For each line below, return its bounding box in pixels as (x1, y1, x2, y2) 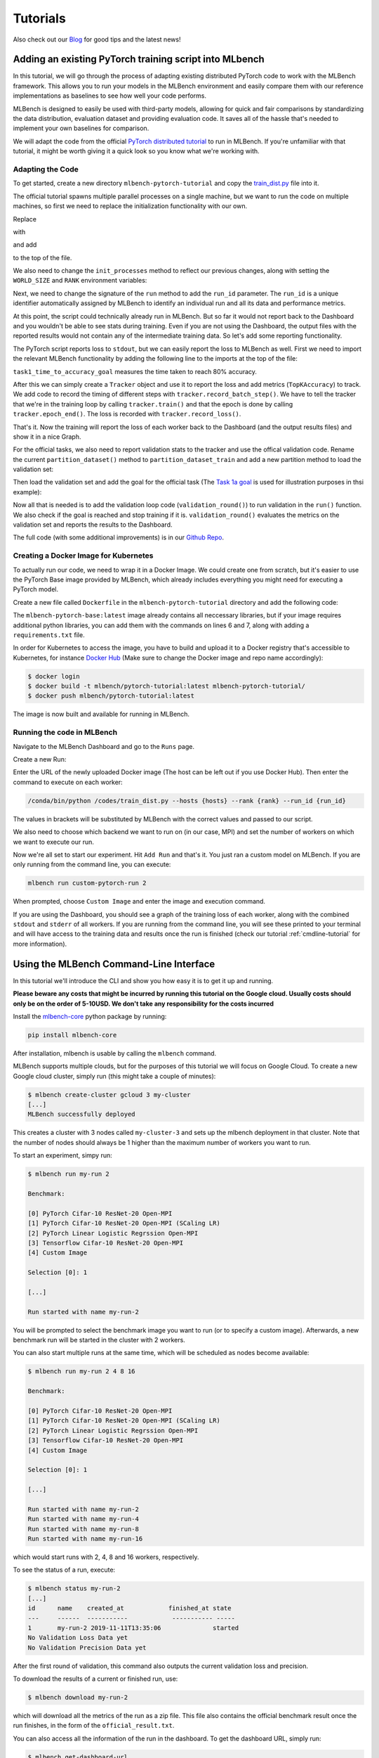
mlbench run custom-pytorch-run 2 (27, 879, 147, 887)
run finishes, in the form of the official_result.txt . (13, 1721, 175, 1730)
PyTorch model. (13, 585, 59, 594)
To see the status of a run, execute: (13, 1565, 116, 1574)
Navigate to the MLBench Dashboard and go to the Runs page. (13, 742, 195, 750)
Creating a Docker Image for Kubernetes (13, 551, 154, 560)
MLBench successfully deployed (27, 1110, 136, 1118)
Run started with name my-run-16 (27, 1535, 143, 1543)
